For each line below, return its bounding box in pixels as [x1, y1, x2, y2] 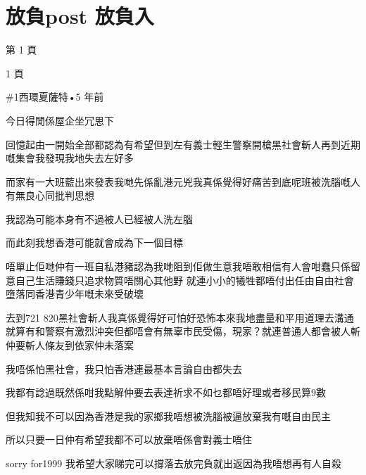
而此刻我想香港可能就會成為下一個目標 [6, 235, 183, 250]
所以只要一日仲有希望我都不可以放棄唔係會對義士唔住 [6, 432, 252, 447]
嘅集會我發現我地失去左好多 [6, 151, 134, 165]
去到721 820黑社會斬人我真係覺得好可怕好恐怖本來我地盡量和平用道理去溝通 [6, 310, 354, 324]
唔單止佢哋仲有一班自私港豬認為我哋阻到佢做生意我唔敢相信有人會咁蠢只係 [6, 259, 351, 274]
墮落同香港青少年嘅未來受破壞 [6, 286, 144, 301]
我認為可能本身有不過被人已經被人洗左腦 [6, 211, 193, 226]
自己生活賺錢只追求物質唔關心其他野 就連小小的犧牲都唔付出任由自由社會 [15, 272, 354, 287]
